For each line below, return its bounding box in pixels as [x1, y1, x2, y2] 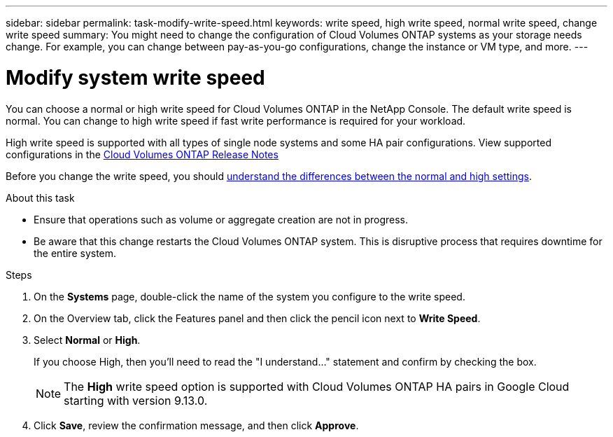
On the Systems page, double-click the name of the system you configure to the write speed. [34, 290, 465, 303]
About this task [6, 191, 75, 204]
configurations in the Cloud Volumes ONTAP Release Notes [6, 148, 279, 160]
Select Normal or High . [34, 333, 141, 346]
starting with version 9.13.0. [64, 393, 208, 408]
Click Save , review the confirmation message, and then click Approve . [34, 419, 359, 431]
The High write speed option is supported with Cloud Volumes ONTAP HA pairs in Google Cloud [64, 379, 570, 394]
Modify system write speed [6, 65, 265, 90]
